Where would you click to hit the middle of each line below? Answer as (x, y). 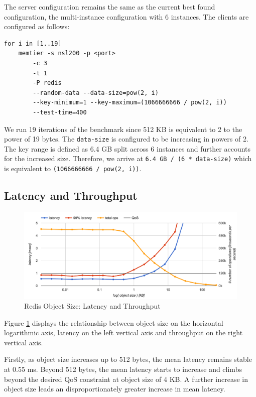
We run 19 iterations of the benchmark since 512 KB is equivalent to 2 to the (123, 129)
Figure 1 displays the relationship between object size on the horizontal (114, 322)
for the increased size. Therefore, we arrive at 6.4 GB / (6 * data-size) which (128, 158)
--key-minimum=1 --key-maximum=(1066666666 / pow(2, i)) (130, 103)
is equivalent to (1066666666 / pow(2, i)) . (73, 168)
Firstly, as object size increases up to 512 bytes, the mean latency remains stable (128, 359)
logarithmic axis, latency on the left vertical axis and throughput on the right (123, 333)
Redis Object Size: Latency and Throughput (92, 305)
